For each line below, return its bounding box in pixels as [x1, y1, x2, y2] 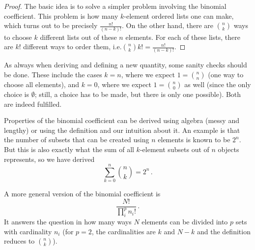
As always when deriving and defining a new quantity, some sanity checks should [4, 60, 247, 70]
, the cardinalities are [91, 226, 156, 236]
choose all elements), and [4, 79, 79, 89]
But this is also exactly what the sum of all [4, 144, 134, 154]
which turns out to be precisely [4, 20, 98, 31]
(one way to [208, 69, 244, 79]
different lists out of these [40, 31, 117, 42]
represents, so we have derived [4, 154, 95, 164]
